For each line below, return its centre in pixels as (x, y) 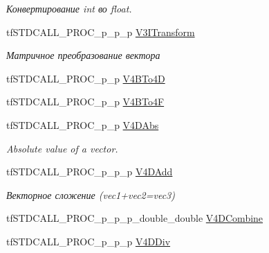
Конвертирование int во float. (69, 8)
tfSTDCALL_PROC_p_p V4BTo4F (85, 102)
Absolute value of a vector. (62, 148)
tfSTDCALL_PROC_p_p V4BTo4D (86, 78)
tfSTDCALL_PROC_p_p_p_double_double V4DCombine (135, 218)
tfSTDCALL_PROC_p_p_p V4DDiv (89, 241)
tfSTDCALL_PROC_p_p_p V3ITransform (101, 32)
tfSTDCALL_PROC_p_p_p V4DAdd (90, 172)
